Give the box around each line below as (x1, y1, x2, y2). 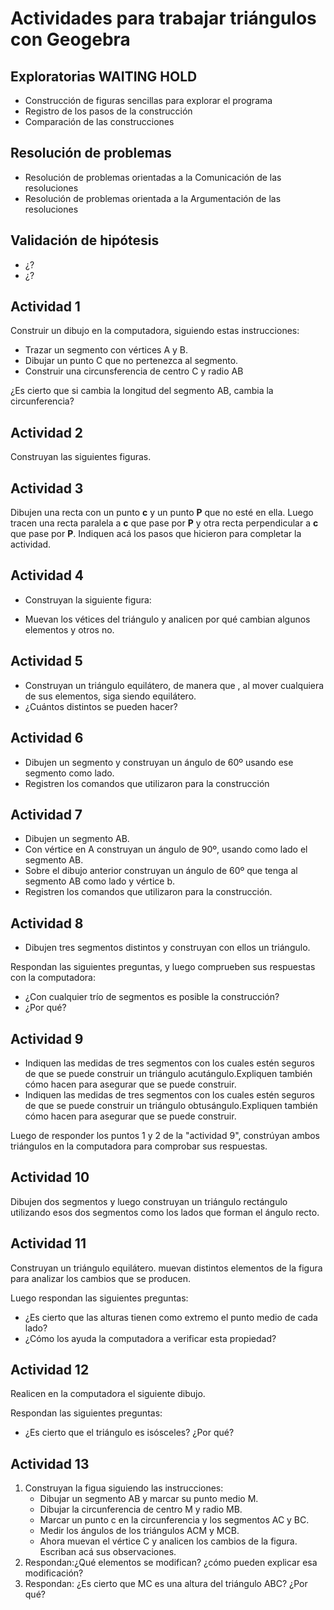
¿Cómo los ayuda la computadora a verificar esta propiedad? (24, 1332, 277, 1344)
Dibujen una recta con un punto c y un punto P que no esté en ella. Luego (10, 507, 314, 519)
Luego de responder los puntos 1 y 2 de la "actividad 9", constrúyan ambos (10, 1129, 321, 1141)
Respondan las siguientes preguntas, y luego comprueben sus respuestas (10, 961, 316, 973)
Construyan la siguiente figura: (24, 593, 152, 606)
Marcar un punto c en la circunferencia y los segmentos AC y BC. (39, 1514, 310, 1526)
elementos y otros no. (24, 623, 115, 636)
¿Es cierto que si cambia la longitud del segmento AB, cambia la (10, 385, 274, 397)
